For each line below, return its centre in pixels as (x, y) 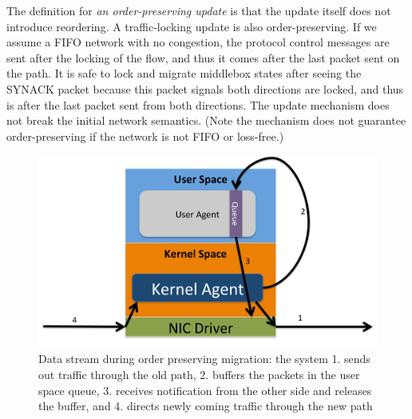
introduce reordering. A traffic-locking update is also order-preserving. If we (192, 26)
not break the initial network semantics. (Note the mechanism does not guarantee (206, 120)
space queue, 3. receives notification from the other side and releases (205, 390)
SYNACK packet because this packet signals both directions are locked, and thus (205, 88)
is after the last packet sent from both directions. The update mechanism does (198, 104)
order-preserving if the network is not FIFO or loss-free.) (145, 136)
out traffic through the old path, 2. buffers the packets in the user (199, 374)
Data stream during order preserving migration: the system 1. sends (204, 359)
